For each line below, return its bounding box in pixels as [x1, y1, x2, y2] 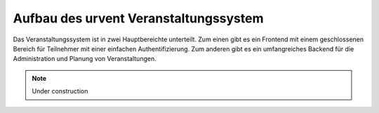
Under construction [32, 87, 88, 95]
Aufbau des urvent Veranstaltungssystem [13, 11, 264, 26]
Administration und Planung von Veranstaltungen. [13, 55, 157, 63]
